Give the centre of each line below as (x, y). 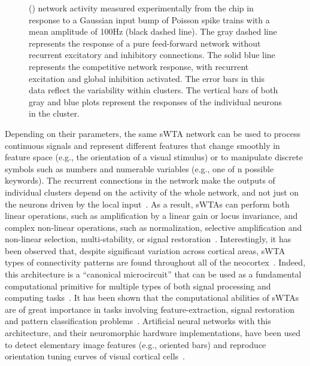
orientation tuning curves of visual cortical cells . (95, 356)
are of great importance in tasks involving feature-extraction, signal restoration (150, 309)
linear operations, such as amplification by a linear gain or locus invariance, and (151, 216)
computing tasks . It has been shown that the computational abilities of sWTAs (152, 298)
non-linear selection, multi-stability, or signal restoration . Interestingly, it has (148, 239)
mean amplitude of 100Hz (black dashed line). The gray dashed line (153, 31)
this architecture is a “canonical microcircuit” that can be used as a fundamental (153, 274)
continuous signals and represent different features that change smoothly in (142, 145)
